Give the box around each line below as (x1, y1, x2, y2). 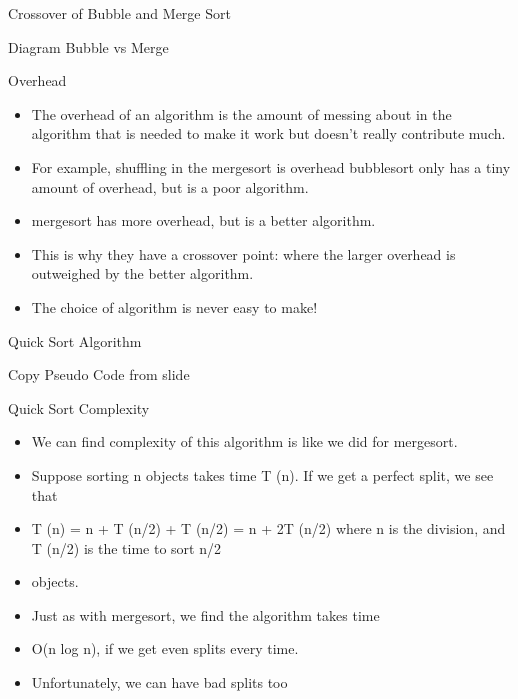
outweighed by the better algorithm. (31, 263, 254, 284)
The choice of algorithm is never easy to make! (31, 296, 318, 317)
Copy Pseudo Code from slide (8, 364, 190, 385)
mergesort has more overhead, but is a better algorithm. (31, 210, 376, 231)
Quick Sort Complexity (8, 397, 150, 418)
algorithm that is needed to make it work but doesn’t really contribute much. (31, 123, 506, 144)
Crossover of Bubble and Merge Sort (8, 3, 231, 23)
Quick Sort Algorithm (8, 330, 142, 351)
